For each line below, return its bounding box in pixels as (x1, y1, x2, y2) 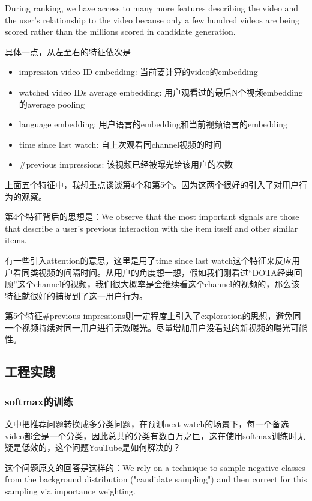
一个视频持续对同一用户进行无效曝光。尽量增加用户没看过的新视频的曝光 (5, 321, 290, 333)
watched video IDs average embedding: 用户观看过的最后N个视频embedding (19, 85, 303, 98)
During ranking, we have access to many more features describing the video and (5, 2, 299, 14)
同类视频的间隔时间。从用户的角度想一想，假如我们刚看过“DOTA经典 (21, 266, 294, 278)
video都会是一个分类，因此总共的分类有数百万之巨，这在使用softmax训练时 (5, 429, 297, 442)
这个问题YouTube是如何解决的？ (55, 441, 181, 454)
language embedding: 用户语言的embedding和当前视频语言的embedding (19, 118, 288, 130)
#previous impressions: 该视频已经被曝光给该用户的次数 (19, 158, 233, 171)
